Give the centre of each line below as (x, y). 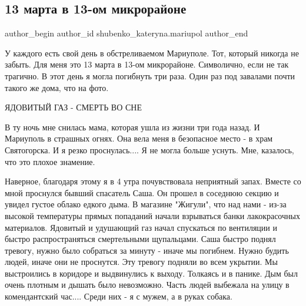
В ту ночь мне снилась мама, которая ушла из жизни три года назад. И (132, 127)
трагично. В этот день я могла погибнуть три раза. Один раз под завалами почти (150, 75)
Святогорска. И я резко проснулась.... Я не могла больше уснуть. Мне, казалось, (149, 149)
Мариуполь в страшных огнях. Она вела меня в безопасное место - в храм (139, 138)
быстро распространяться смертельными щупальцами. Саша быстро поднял (140, 239)
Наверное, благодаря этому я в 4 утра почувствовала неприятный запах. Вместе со (153, 181)
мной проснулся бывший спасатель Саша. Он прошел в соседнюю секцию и (142, 192)
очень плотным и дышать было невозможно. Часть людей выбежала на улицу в (147, 285)
